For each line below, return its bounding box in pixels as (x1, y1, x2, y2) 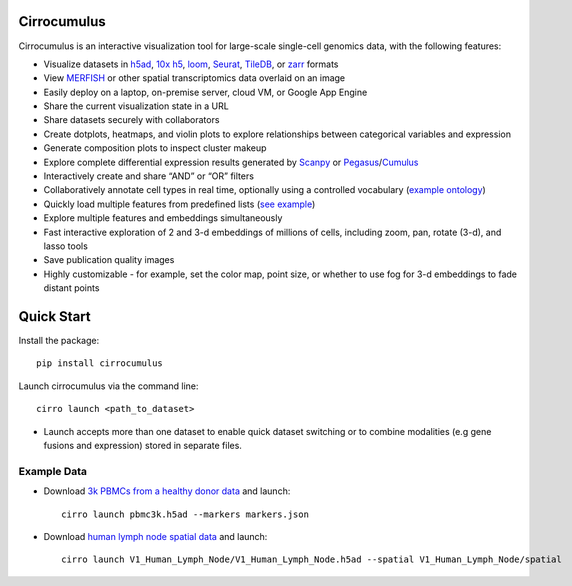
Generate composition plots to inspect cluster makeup (43, 142, 267, 154)
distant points (43, 282, 100, 294)
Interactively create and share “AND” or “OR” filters (43, 170, 255, 182)
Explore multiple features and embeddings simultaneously (43, 212, 283, 224)
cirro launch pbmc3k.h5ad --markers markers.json (61, 508, 310, 520)
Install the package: (18, 335, 100, 347)
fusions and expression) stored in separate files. (43, 440, 242, 452)
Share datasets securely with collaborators (43, 114, 220, 126)
